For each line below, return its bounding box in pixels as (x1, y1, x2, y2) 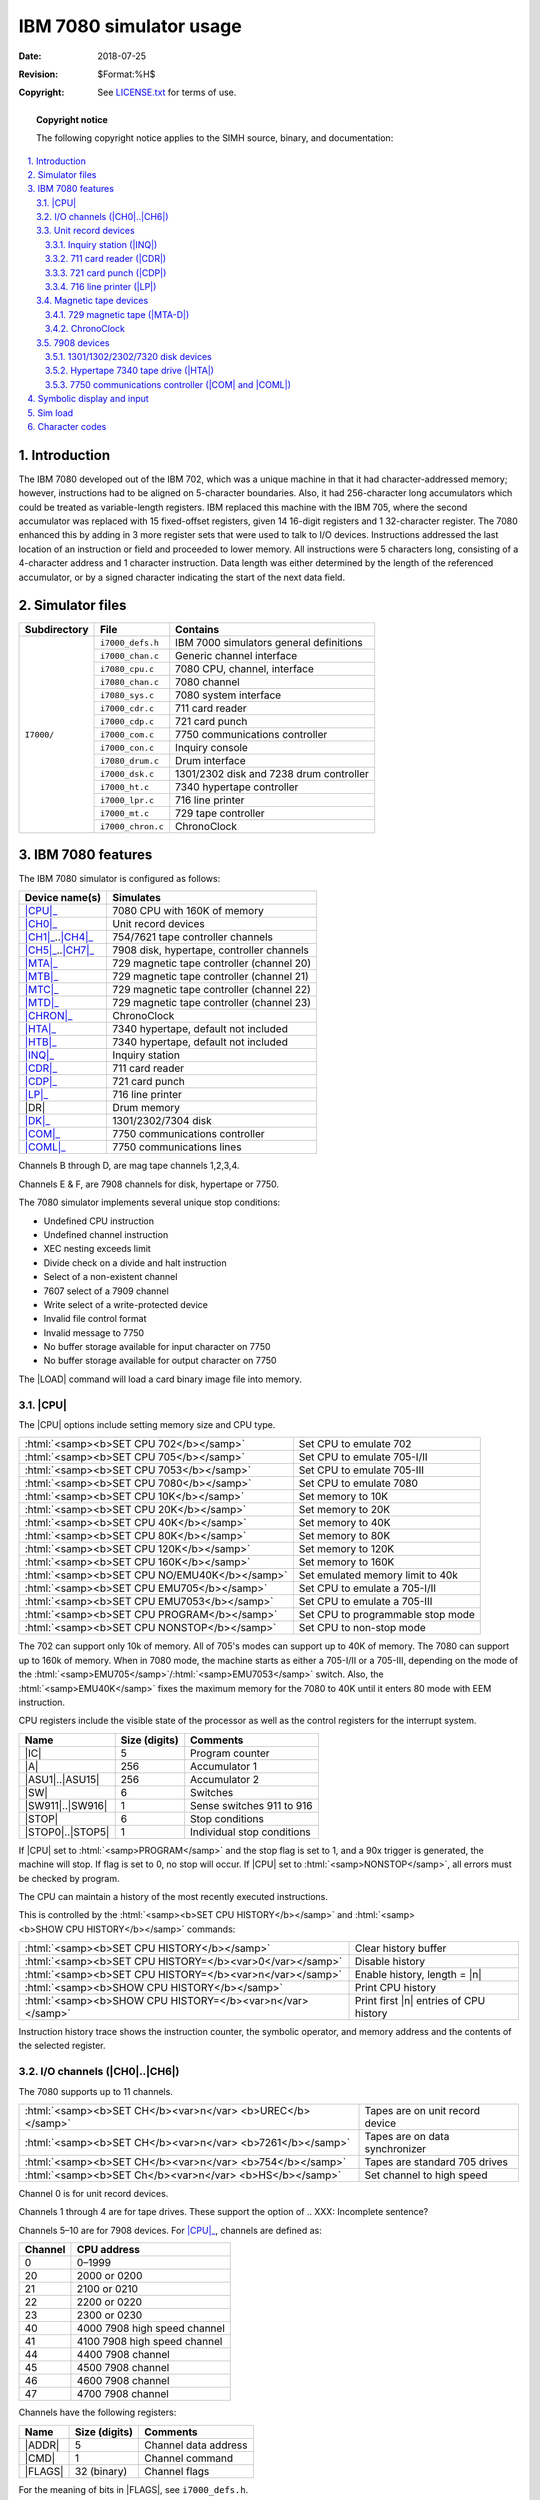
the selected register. (18, 2040, 106, 2052)
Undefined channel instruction (43, 1228, 169, 1240)
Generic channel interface (175, 649, 298, 663)
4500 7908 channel (76, 2361, 170, 2375)
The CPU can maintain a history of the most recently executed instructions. (18, 1890, 329, 1902)
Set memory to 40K (298, 1516, 391, 1530)
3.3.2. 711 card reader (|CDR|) (45, 253, 167, 265)
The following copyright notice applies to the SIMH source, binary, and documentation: (36, 132, 394, 144)
